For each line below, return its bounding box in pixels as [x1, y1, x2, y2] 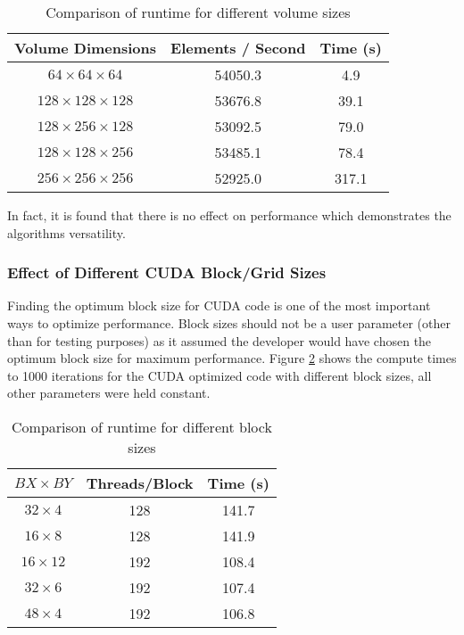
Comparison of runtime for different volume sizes [46, 2, 351, 22]
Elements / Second [170, 37, 306, 58]
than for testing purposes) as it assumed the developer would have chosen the [7, 331, 432, 350]
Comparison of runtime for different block [12, 416, 272, 437]
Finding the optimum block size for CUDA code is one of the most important [7, 296, 431, 315]
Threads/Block [86, 472, 194, 493]
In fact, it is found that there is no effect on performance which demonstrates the [7, 206, 452, 224]
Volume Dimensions [14, 37, 157, 58]
